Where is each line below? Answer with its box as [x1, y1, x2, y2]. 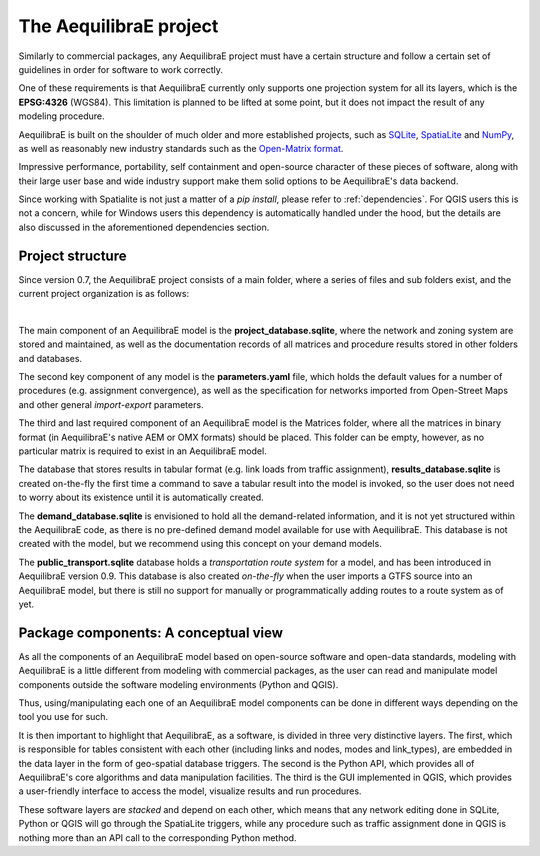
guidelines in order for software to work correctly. [18, 63, 224, 75]
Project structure [18, 247, 127, 264]
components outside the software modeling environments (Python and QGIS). [18, 678, 339, 690]
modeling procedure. [18, 110, 105, 122]
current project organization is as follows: [18, 288, 190, 300]
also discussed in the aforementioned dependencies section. [18, 221, 270, 233]
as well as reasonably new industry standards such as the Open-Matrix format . [18, 142, 344, 154]
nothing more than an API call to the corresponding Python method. [18, 831, 297, 844]
